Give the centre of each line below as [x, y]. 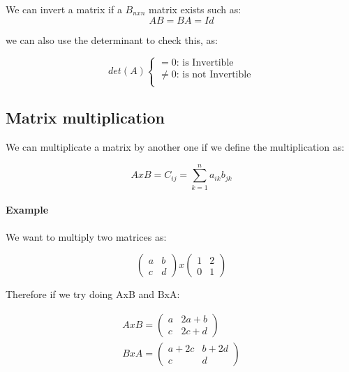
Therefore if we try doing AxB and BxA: [93, 294]
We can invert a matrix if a [64, 9]
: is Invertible [205, 63]
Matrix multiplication [86, 118]
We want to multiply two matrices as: [86, 236]
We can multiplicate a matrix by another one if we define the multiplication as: [175, 146]
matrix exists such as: [195, 9]
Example [27, 210]
